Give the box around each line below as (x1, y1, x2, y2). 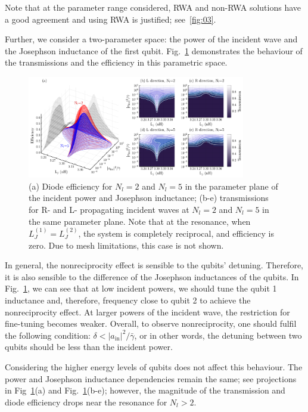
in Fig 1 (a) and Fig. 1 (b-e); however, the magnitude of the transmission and (5, 384, 285, 396)
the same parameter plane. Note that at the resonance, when (29, 215, 251, 227)
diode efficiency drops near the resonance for (5, 395, 167, 408)
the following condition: (5, 329, 91, 341)
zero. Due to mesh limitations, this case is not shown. (29, 238, 224, 251)
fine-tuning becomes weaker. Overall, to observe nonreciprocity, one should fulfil (5, 317, 297, 330)
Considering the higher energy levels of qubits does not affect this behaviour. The (5, 360, 303, 373)
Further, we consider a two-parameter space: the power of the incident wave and (5, 33, 298, 45)
